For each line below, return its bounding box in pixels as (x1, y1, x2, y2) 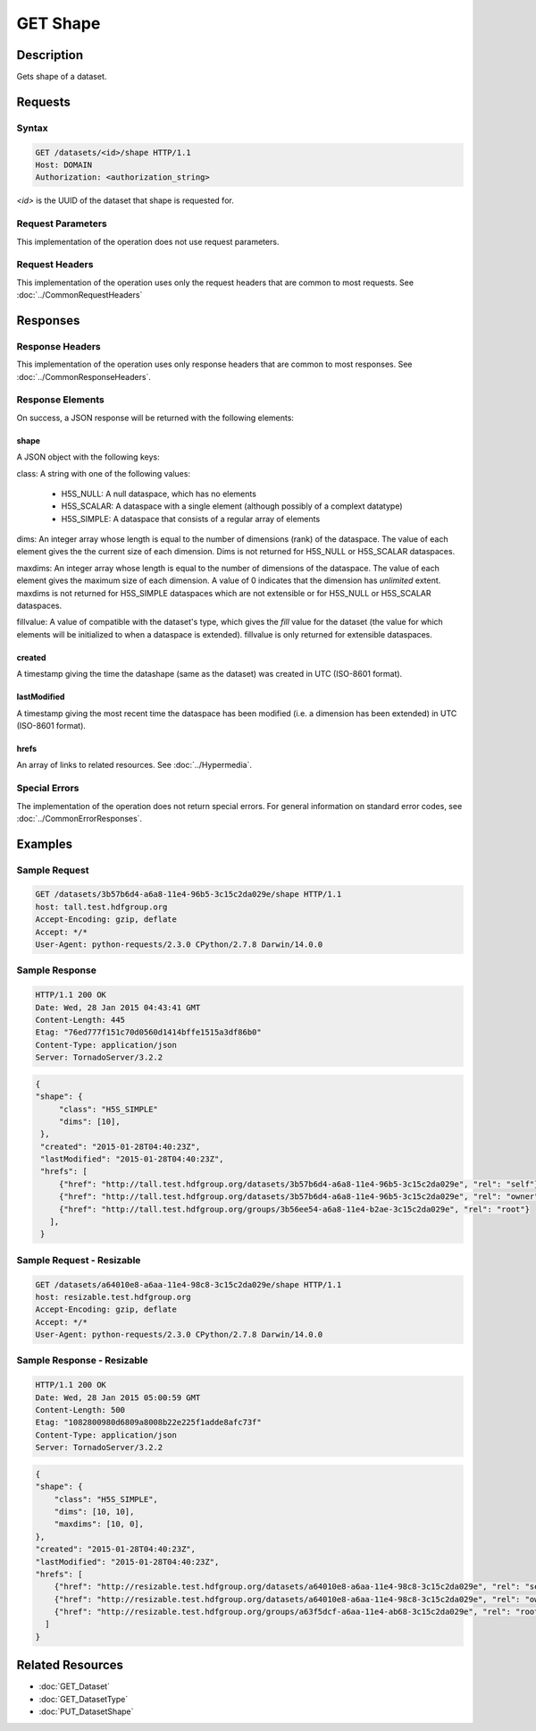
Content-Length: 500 (35, 1405, 125, 1415)
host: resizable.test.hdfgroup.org (35, 1292, 191, 1302)
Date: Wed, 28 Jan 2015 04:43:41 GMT (35, 1002, 201, 1012)
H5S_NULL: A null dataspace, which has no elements (61, 488, 256, 499)
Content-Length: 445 (35, 1015, 125, 1025)
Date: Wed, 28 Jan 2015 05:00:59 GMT (35, 1392, 201, 1403)
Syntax (16, 122, 48, 134)
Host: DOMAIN (35, 160, 93, 170)
